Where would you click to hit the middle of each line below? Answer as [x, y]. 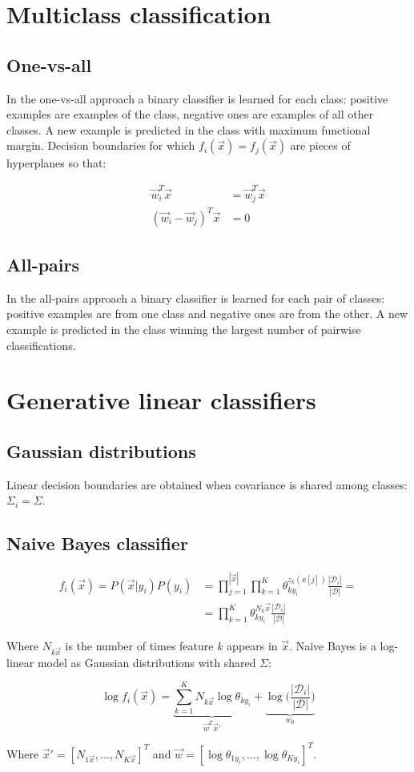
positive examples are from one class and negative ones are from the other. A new [207, 314]
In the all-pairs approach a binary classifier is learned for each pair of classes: [196, 298]
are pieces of [320, 145]
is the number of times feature [139, 646]
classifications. [41, 345]
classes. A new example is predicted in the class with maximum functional [189, 129]
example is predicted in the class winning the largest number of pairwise [184, 330]
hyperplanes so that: [56, 163]
